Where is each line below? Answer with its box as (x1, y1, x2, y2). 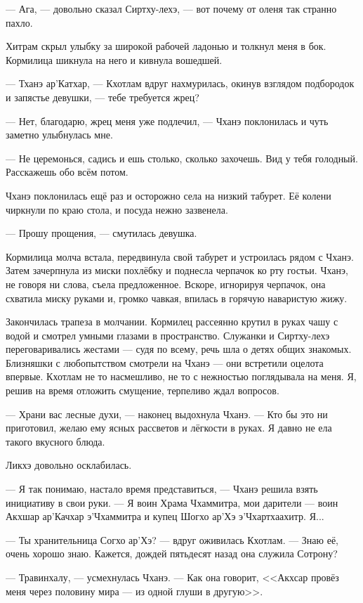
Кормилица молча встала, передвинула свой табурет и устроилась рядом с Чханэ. (6, 249, 354, 264)
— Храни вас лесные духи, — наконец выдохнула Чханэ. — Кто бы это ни (6, 406, 328, 421)
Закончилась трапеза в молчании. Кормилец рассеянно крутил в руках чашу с (6, 314, 338, 329)
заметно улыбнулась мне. (6, 127, 113, 142)
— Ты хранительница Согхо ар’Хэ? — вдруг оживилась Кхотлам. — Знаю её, (6, 532, 339, 547)
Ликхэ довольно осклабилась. (6, 458, 132, 472)
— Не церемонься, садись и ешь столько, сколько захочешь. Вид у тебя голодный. (6, 150, 358, 165)
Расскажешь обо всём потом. (6, 164, 128, 179)
